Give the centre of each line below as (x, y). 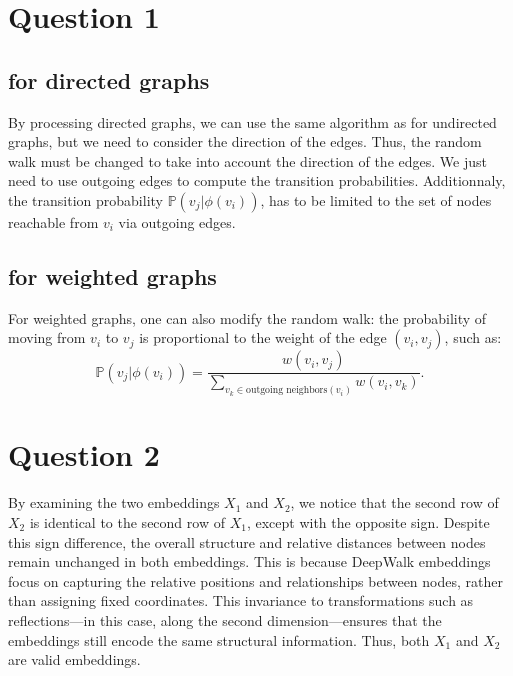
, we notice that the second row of (394, 502)
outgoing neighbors (287, 390)
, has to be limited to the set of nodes (376, 199)
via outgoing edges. (177, 221)
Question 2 (84, 454)
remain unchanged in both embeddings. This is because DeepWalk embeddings (249, 561)
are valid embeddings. (74, 659)
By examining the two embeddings (114, 502)
